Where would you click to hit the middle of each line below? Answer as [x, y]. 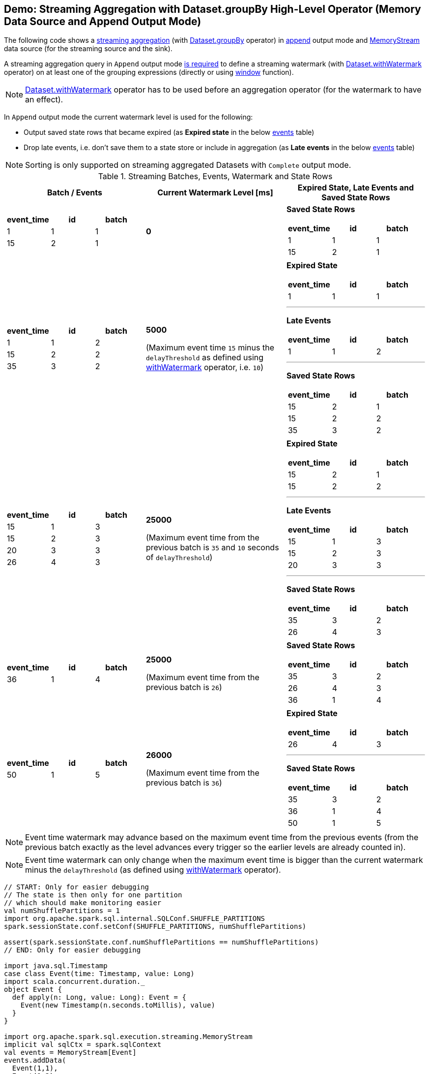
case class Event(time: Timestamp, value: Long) [99, 974]
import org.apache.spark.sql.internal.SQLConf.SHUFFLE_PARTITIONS [135, 919]
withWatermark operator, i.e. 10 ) [204, 367]
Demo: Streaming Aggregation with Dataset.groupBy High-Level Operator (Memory [213, 9]
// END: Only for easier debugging [72, 950]
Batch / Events [75, 193]
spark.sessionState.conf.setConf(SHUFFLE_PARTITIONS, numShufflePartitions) [155, 927]
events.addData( [35, 1060]
